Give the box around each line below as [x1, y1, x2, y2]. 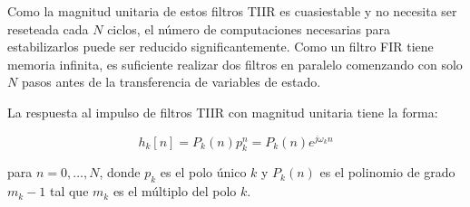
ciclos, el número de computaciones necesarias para [107, 19, 391, 38]
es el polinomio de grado [319, 163, 455, 182]
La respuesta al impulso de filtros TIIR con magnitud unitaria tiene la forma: [7, 102, 438, 121]
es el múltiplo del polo [113, 182, 237, 201]
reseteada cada [7, 19, 89, 38]
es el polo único [160, 163, 247, 182]
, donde [99, 163, 141, 182]
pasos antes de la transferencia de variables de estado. [21, 72, 321, 91]
